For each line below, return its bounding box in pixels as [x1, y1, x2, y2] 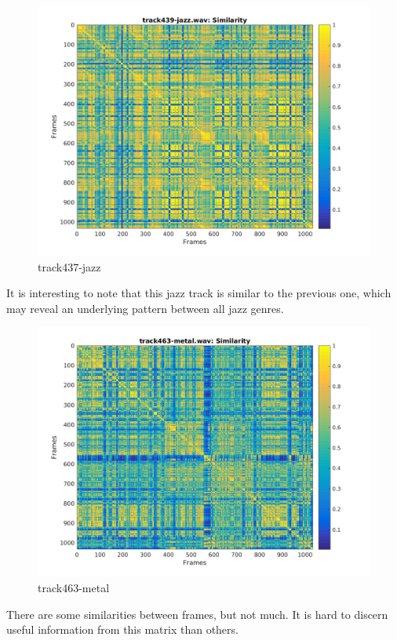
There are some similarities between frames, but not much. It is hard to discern [6, 605, 388, 622]
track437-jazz [38, 258, 101, 275]
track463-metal [38, 579, 110, 595]
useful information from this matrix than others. [6, 621, 239, 638]
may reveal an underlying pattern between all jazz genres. [6, 300, 284, 316]
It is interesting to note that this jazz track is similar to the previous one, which [6, 285, 392, 301]
